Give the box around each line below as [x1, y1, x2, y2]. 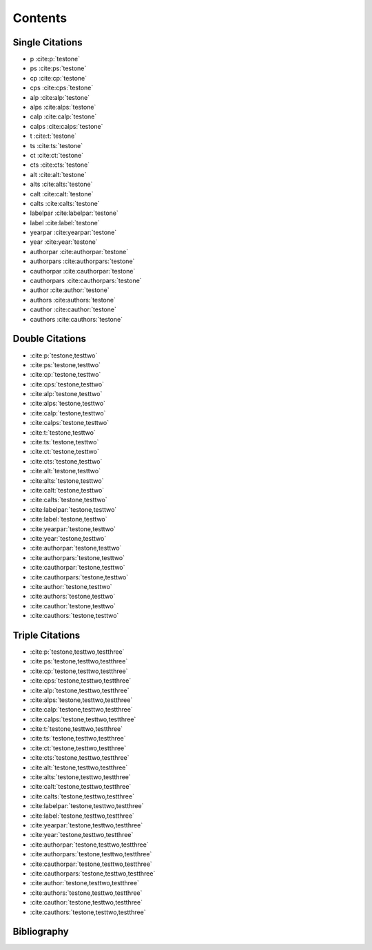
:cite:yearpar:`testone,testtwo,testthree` [30, 821, 143, 829]
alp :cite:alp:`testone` [30, 93, 90, 101]
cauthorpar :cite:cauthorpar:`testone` [30, 267, 136, 275]
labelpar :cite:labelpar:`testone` [30, 209, 118, 217]
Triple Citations [12, 629, 81, 641]
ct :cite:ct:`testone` [30, 151, 84, 159]
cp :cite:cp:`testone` [30, 74, 87, 82]
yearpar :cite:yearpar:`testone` [30, 228, 117, 237]
